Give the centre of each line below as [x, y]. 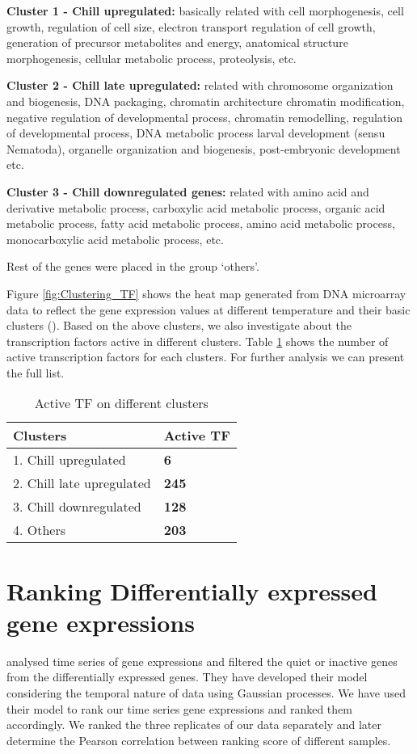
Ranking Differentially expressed [192, 590]
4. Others [40, 530]
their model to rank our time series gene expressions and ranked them [179, 708]
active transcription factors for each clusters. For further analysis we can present [206, 357]
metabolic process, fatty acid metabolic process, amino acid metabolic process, [201, 223]
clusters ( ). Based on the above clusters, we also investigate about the [179, 325]
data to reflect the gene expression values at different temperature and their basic [208, 309]
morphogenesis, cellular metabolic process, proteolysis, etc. [152, 58]
